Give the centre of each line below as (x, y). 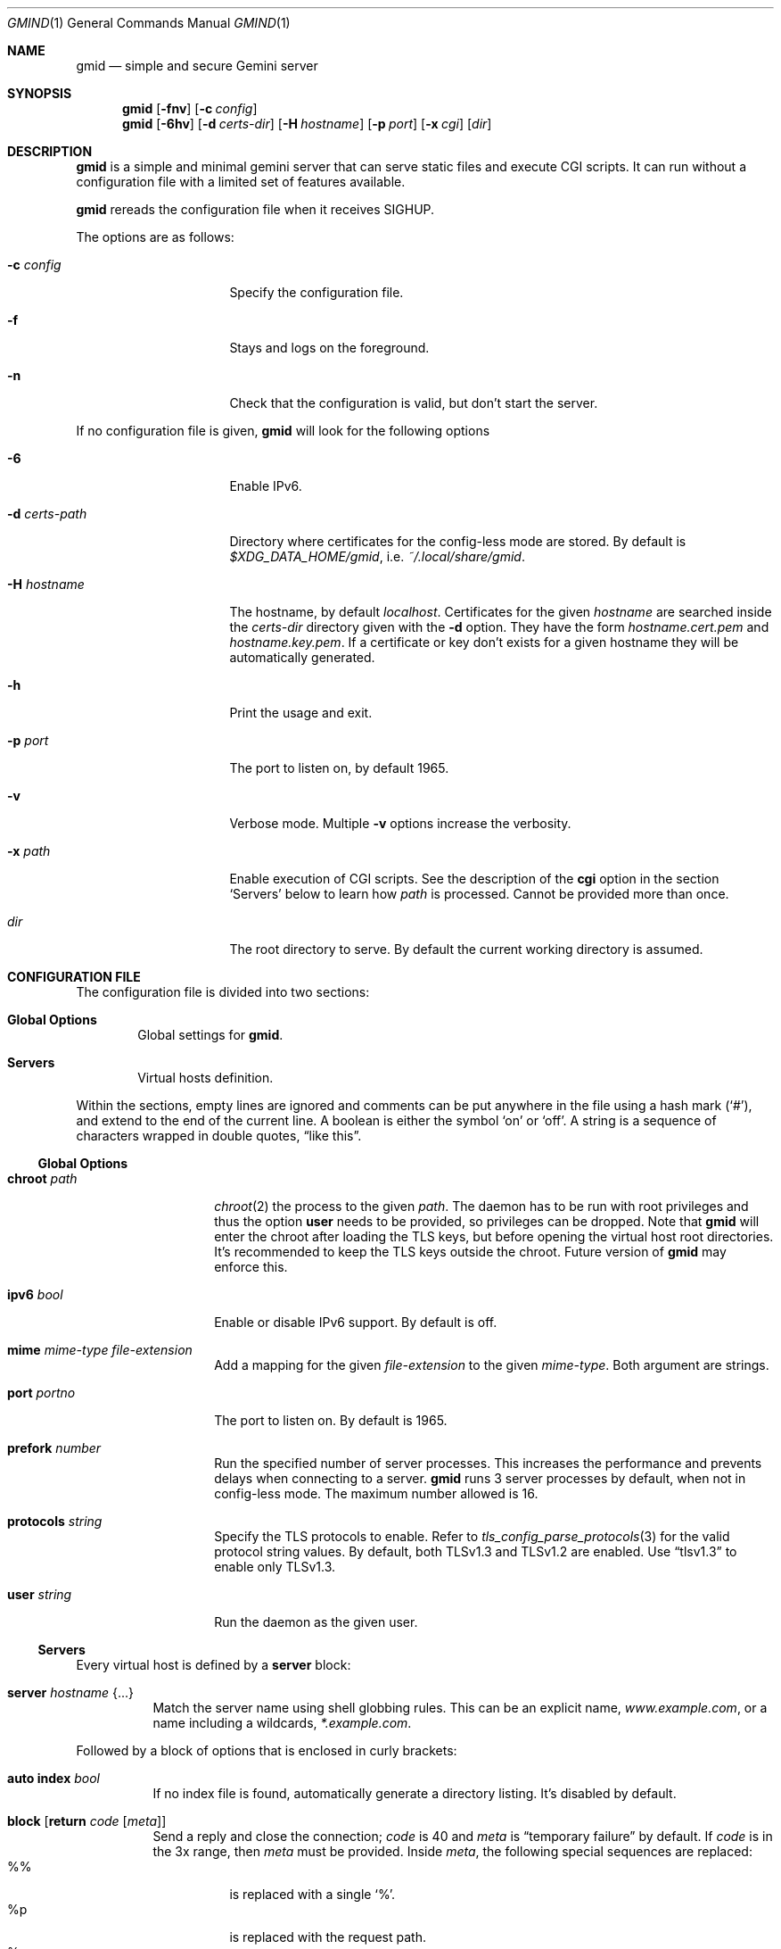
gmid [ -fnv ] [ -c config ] (190, 108)
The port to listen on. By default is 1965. (331, 1420)
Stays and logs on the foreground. (329, 348)
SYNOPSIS (40, 93)
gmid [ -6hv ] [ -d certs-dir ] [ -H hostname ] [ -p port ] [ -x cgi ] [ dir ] (307, 124)
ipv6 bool (35, 1294)
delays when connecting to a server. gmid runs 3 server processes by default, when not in (480, 1478)
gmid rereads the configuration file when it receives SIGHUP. (255, 209)
